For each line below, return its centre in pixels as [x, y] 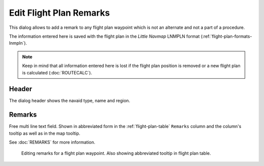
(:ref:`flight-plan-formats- [226, 36]
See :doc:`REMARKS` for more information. [52, 142]
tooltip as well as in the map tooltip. [45, 133]
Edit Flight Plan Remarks [59, 13]
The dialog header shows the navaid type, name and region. [70, 101]
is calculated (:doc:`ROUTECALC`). [57, 72]
